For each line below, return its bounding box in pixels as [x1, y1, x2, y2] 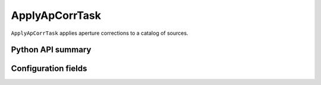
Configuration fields [11, 64, 87, 74]
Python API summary [11, 45, 92, 55]
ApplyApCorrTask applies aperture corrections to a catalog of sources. [11, 30, 188, 37]
